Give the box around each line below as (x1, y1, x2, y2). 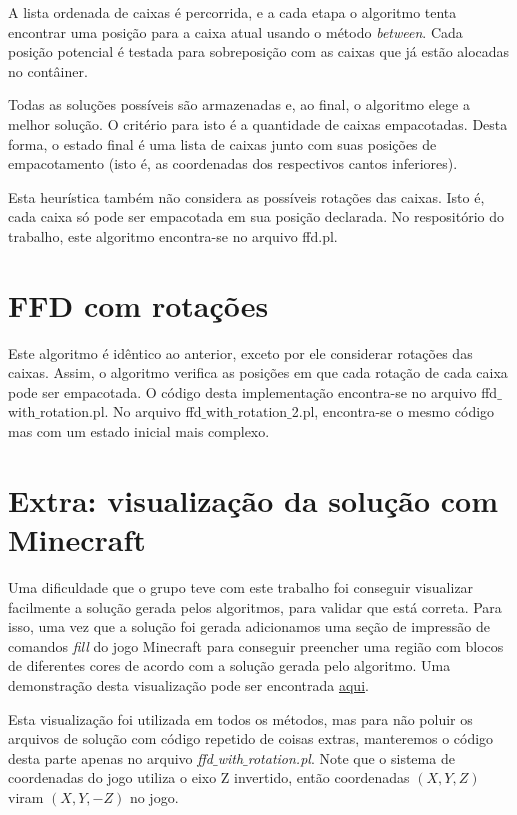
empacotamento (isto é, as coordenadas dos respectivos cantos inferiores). (8, 153, 458, 174)
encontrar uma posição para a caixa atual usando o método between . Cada (8, 21, 463, 42)
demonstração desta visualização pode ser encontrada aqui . (8, 674, 369, 695)
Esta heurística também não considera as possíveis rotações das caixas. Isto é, (8, 186, 485, 207)
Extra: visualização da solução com (8, 479, 498, 520)
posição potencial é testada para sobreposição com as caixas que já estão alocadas (8, 41, 510, 62)
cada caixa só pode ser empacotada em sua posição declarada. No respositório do (8, 206, 505, 227)
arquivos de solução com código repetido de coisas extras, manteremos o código (8, 728, 494, 749)
